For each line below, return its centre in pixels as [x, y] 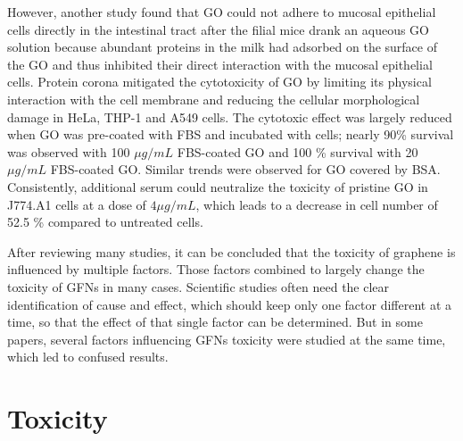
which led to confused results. [88, 357]
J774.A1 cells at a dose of [77, 204]
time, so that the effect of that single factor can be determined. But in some [215, 322]
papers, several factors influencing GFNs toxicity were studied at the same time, [227, 339]
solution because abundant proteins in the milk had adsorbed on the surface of [222, 47]
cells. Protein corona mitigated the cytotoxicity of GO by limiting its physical [219, 82]
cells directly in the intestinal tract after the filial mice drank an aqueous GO [218, 29]
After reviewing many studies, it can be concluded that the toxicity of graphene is [231, 251]
